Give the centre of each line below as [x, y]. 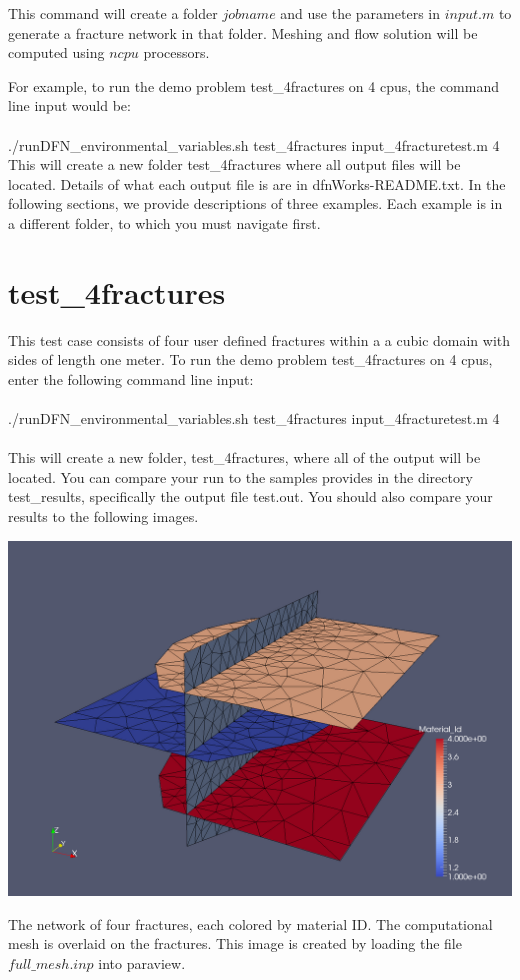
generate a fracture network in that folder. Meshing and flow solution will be [243, 32]
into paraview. [142, 962]
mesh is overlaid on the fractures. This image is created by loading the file [235, 943]
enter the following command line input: [131, 378]
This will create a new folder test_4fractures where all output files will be [234, 164]
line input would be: [69, 105]
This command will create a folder [113, 13]
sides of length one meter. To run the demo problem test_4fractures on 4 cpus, [250, 359]
